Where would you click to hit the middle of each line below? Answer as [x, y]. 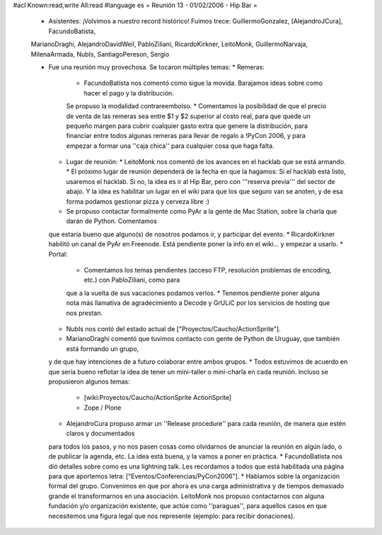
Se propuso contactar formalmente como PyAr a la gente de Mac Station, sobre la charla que [202, 212]
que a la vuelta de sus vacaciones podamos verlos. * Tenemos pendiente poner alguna [193, 293]
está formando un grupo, [103, 349]
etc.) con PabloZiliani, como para [132, 280]
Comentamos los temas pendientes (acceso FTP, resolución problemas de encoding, [208, 270]
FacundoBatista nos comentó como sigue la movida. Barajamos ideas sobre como [203, 83]
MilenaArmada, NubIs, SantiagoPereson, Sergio [100, 54]
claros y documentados [100, 433]
